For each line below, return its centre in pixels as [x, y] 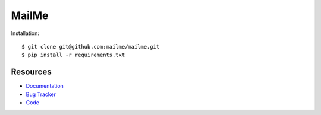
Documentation [45, 86]
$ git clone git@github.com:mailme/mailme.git [91, 47]
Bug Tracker [41, 94]
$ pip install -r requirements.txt [73, 55]
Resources [31, 72]
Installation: [25, 33]
